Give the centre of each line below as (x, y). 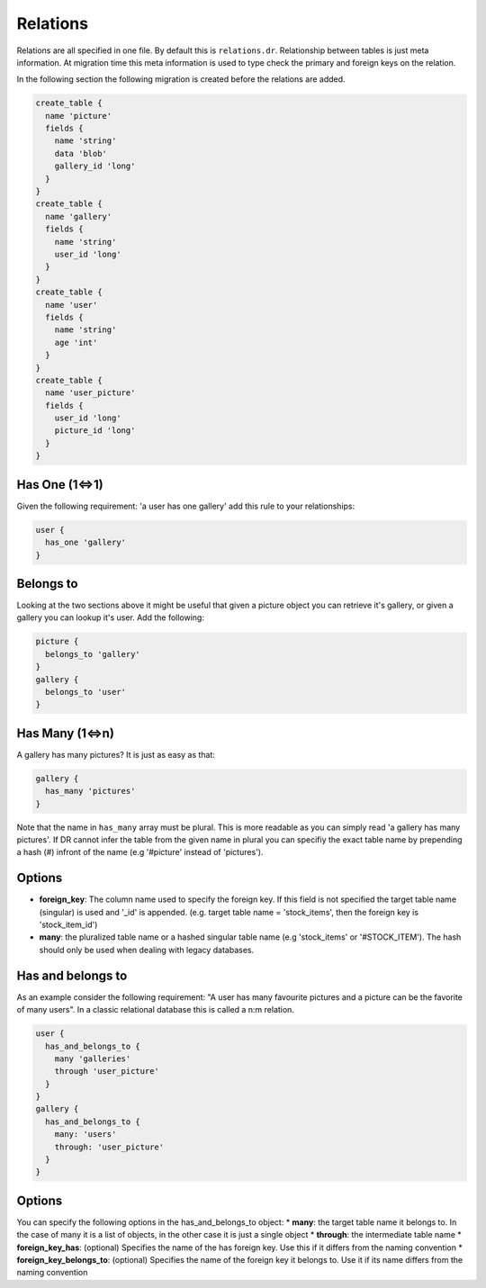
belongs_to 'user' (85, 692)
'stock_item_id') (68, 925)
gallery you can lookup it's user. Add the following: (110, 617)
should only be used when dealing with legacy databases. (147, 950)
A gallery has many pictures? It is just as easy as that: (116, 754)
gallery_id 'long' (95, 166)
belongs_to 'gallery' (93, 654)
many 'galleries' (93, 1058)
